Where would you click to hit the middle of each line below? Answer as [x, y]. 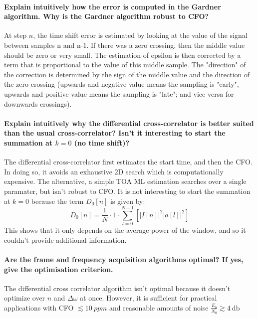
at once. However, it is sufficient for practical [148, 298]
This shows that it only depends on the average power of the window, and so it [125, 230]
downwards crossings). [38, 103]
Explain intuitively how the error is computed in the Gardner [113, 6]
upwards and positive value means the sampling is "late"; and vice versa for [119, 93]
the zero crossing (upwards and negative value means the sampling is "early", [122, 84]
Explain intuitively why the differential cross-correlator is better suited [129, 123]
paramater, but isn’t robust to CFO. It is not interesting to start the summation [127, 191]
